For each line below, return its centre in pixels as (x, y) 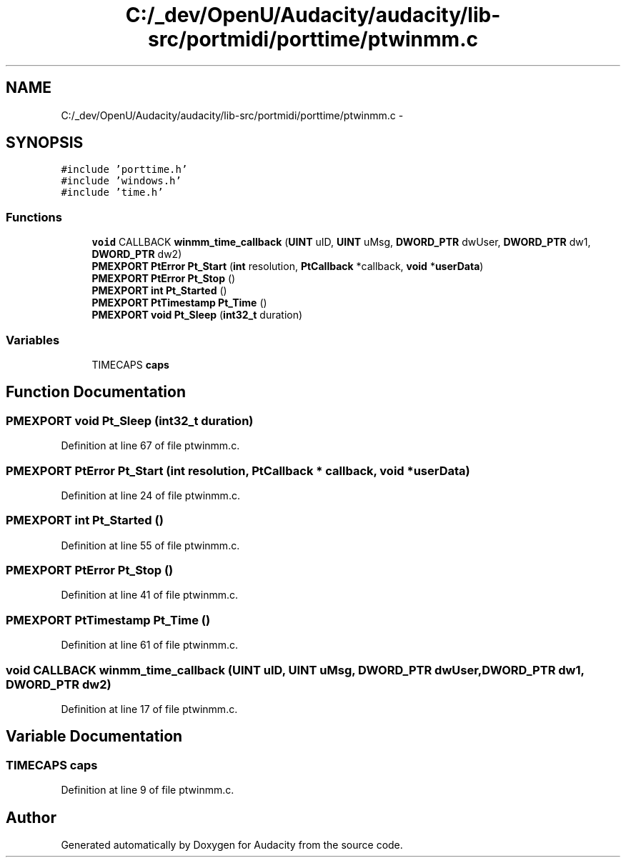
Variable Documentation (94, 737)
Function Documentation (96, 392)
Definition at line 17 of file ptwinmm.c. (149, 709)
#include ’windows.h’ (121, 181)
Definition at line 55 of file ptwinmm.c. (150, 545)
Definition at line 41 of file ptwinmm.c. (150, 595)
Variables (33, 340)
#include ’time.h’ (112, 193)
